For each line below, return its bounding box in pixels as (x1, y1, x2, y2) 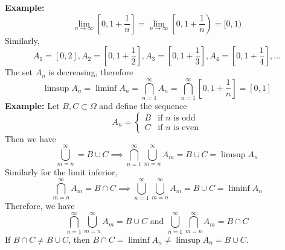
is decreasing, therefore (48, 66, 133, 78)
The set (5, 66, 33, 78)
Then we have (5, 132, 56, 145)
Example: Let (5, 99, 60, 111)
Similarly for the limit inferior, (5, 166, 118, 178)
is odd (173, 113, 196, 122)
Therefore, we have (5, 199, 75, 211)
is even (173, 123, 199, 133)
